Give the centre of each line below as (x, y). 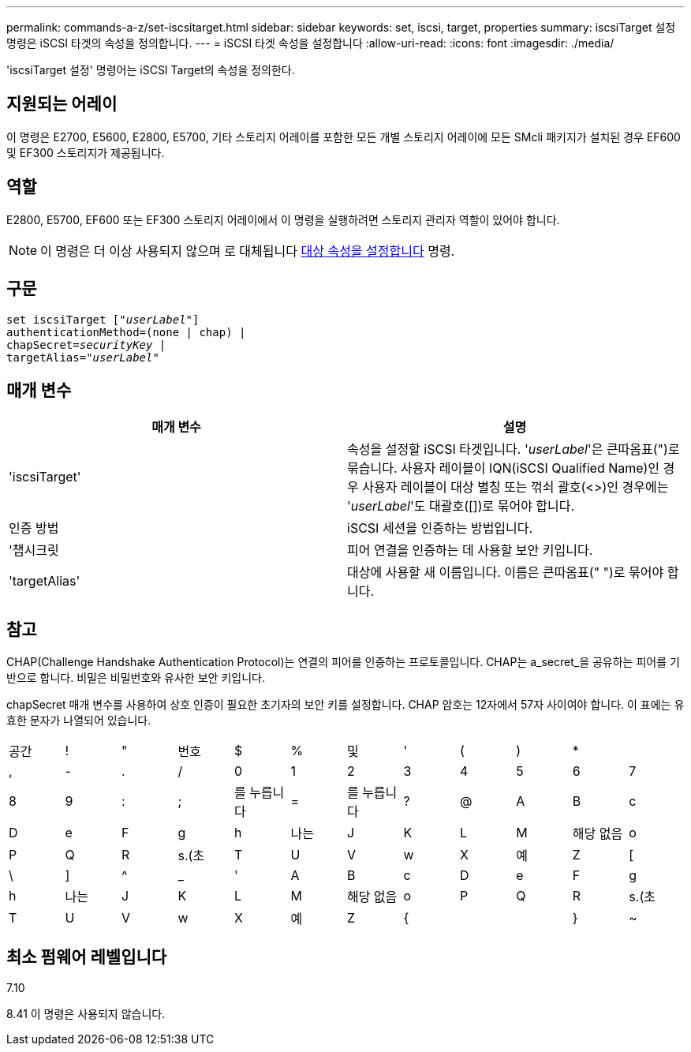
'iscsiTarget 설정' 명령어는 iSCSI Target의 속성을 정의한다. (151, 70)
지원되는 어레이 (62, 104)
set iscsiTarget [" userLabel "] (103, 319)
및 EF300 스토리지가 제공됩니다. (86, 152)
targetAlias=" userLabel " (83, 357)
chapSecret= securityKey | (86, 344)
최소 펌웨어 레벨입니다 (87, 957)
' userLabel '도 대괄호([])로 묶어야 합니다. (461, 506)
